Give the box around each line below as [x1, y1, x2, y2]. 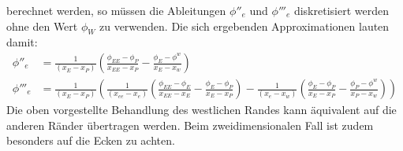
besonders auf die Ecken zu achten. [6, 132, 175, 149]
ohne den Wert [6, 17, 78, 34]
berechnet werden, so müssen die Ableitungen [6, 2, 226, 18]
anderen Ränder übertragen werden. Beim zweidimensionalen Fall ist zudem [6, 116, 374, 133]
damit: [6, 34, 38, 50]
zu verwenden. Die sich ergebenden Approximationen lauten [99, 17, 390, 34]
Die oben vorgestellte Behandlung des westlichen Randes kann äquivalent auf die [6, 101, 397, 118]
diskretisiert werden [293, 2, 389, 18]
